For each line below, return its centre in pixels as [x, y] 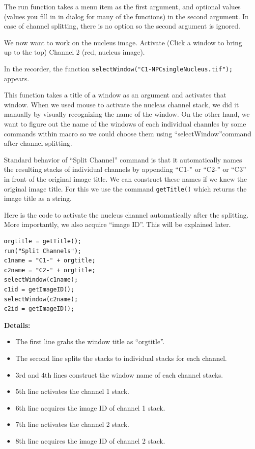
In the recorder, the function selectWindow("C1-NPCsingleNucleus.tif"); [118, 68]
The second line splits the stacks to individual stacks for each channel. [121, 358]
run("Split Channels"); [43, 251]
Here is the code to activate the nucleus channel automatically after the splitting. [126, 214]
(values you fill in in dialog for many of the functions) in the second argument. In [127, 16]
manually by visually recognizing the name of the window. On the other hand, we [127, 114]
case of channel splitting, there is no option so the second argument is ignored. [122, 26]
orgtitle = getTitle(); [43, 241]
